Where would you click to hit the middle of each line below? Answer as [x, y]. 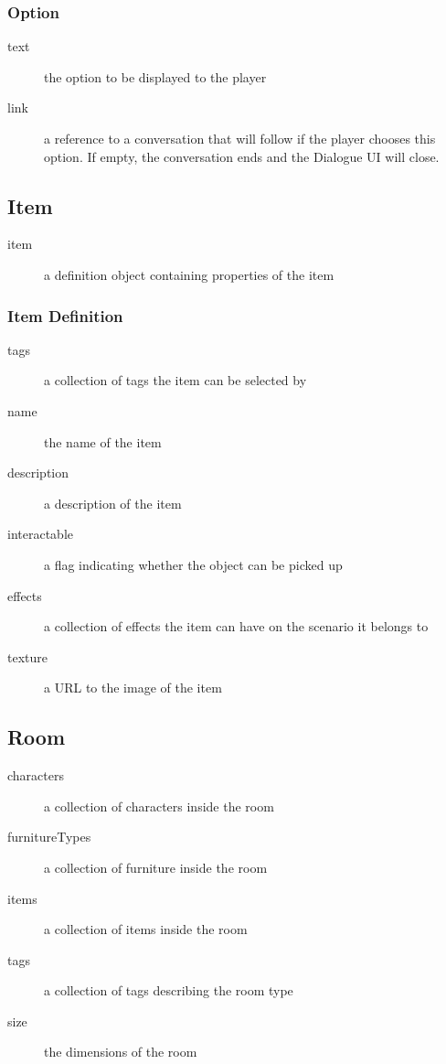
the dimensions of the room [121, 1052]
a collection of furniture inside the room [156, 867]
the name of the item [103, 441]
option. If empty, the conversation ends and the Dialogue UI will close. [242, 156]
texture [27, 656]
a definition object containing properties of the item [189, 274]
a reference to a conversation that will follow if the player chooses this [240, 138]
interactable [40, 534]
